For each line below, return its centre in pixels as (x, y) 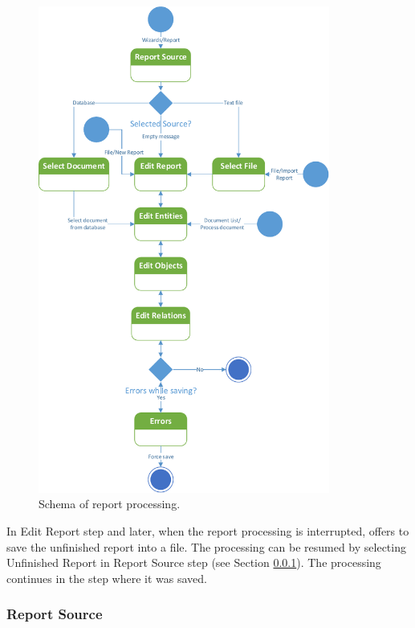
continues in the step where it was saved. (107, 578)
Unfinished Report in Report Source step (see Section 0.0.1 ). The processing (194, 562)
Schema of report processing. (110, 504)
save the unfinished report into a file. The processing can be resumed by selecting (206, 546)
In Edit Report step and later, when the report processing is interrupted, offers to (208, 530)
